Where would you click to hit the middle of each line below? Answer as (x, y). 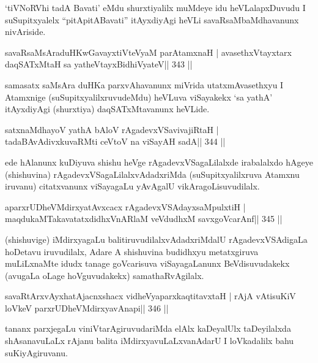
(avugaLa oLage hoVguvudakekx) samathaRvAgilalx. (105, 275)
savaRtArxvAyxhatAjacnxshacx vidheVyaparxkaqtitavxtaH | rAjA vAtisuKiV (150, 296)
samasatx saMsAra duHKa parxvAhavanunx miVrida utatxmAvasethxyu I (144, 84)
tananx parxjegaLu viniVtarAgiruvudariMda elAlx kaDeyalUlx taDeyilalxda (148, 328)
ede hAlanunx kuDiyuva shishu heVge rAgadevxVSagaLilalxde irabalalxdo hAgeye (159, 162)
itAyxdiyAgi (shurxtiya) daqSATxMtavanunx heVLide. (107, 109)
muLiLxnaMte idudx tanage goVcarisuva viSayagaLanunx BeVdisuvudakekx (147, 263)
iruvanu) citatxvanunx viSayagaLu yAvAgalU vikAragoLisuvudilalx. (132, 186)
